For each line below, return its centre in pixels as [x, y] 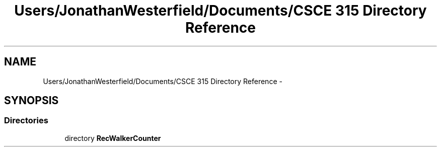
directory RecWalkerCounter [113, 138]
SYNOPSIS [31, 101]
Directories [26, 121]
